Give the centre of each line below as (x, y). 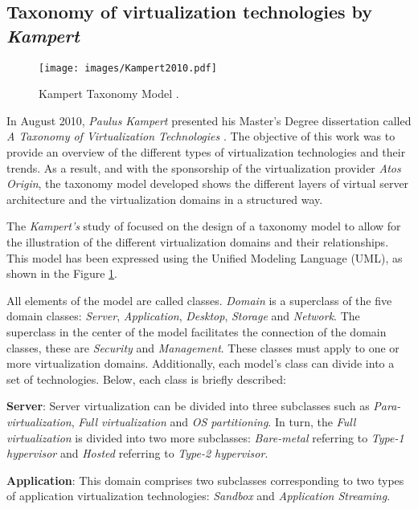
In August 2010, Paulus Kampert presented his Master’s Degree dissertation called (209, 120)
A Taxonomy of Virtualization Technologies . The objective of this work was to (201, 136)
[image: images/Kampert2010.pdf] (128, 68)
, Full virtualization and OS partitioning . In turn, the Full (213, 421)
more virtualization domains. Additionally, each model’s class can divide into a (201, 363)
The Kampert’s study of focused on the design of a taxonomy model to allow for (204, 226)
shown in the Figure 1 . (62, 273)
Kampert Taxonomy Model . (109, 94)
